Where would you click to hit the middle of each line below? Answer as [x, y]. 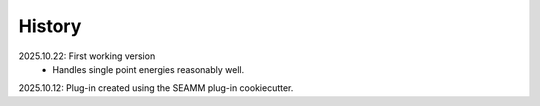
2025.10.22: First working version [87, 56]
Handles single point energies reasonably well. [148, 69]
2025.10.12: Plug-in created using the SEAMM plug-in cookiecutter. [156, 88]
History [50, 26]
